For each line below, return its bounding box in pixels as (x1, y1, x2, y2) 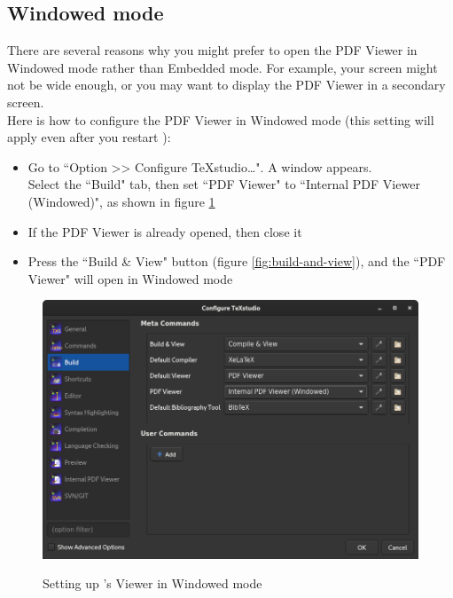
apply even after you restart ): (7, 128, 171, 146)
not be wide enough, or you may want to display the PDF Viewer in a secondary (7, 75, 446, 94)
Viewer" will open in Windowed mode (27, 269, 233, 287)
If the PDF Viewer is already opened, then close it (27, 222, 302, 240)
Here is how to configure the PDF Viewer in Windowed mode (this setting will (7, 110, 434, 129)
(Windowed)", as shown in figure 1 (27, 192, 215, 210)
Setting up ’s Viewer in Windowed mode (43, 574, 262, 593)
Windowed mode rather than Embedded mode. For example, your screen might (7, 58, 438, 76)
